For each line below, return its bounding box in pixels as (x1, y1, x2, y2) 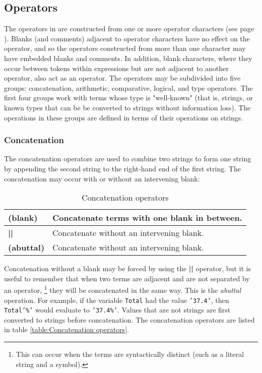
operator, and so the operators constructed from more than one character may (4, 43, 246, 53)
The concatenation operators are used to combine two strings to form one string (4, 153, 251, 164)
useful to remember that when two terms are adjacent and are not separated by (4, 273, 250, 283)
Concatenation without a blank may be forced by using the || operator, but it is (4, 263, 251, 274)
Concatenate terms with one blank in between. (52, 212, 242, 224)
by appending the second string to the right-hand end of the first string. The (4, 163, 241, 173)
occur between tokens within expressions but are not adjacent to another (4, 63, 229, 73)
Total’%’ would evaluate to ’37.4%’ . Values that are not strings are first (4, 304, 231, 315)
